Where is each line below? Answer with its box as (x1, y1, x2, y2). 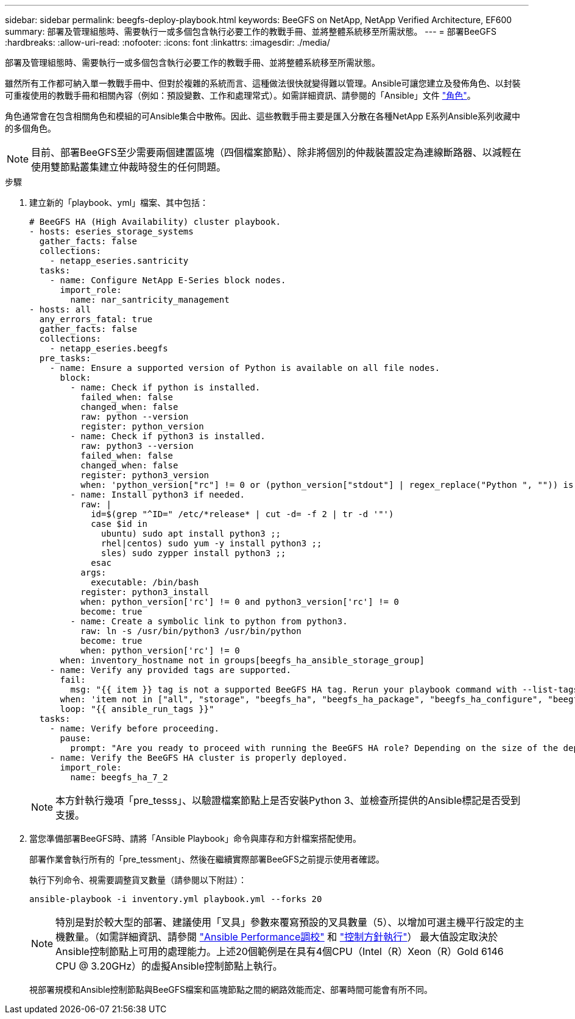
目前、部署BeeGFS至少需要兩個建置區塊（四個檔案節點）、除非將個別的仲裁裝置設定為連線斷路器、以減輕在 (31, 146, 521, 158)
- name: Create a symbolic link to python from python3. (70, 616, 348, 626)
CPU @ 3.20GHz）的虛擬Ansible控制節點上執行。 (55, 960, 283, 972)
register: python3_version (80, 470, 210, 480)
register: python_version (80, 421, 204, 431)
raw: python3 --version (80, 441, 194, 451)
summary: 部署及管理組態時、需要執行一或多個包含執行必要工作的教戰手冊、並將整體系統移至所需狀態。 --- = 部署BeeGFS (5, 26, 496, 37)
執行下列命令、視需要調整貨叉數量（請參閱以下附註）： (29, 875, 247, 885)
